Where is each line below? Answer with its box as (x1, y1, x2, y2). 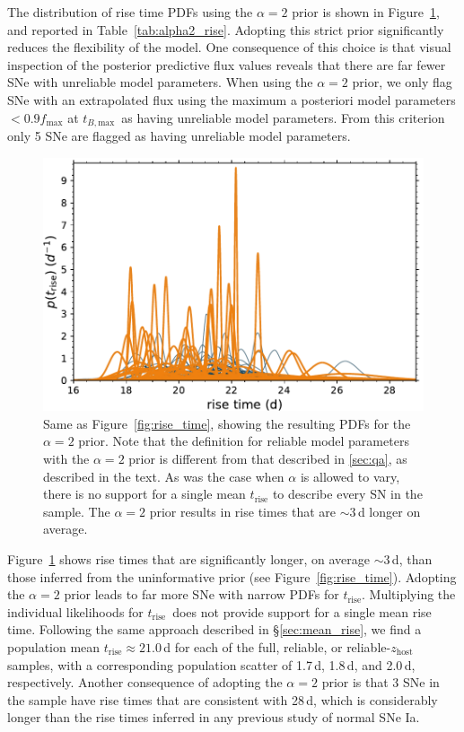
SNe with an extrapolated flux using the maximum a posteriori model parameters (7, 90, 456, 109)
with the (43, 449, 90, 468)
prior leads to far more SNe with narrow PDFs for (64, 585, 339, 604)
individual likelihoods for (7, 602, 144, 621)
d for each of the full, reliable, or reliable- (163, 637, 391, 656)
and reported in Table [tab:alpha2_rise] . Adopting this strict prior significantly (7, 20, 444, 39)
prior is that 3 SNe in (321, 673, 440, 692)
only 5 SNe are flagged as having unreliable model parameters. (7, 126, 351, 145)
